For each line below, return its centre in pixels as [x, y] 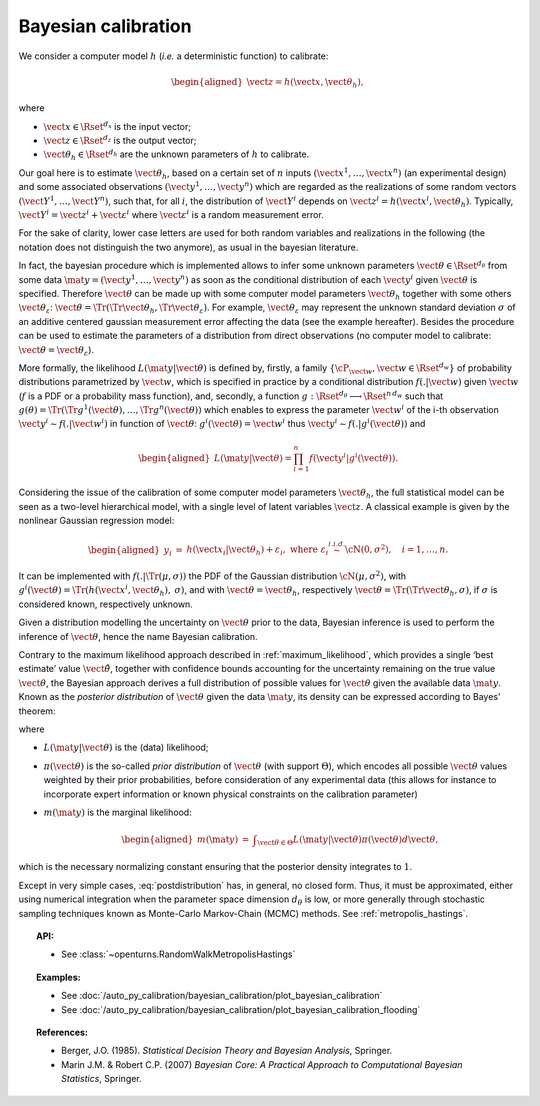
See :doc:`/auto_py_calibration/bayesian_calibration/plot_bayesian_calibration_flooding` [241, 1009]
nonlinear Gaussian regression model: [96, 521]
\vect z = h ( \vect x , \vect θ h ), [305, 83]
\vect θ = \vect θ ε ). [56, 350]
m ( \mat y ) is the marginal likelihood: [117, 812]
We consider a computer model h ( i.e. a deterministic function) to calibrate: [173, 56]
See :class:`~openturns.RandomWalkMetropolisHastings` [178, 954]
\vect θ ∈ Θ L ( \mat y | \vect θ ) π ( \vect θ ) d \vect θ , [347, 840]
